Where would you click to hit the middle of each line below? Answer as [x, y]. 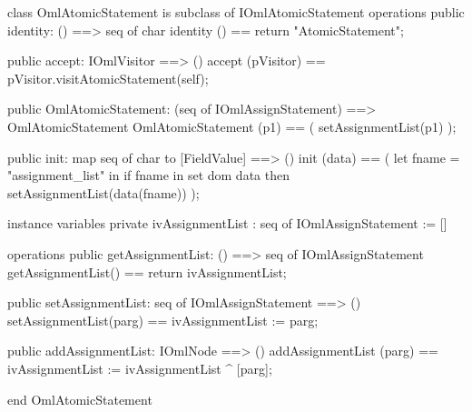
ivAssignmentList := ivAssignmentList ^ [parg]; [140, 368]
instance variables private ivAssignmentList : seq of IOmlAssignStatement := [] [227, 223]
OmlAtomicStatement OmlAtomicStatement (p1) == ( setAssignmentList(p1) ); [232, 126]
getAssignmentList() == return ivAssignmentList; [147, 271]
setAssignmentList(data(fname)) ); [103, 192]
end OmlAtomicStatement [80, 399]
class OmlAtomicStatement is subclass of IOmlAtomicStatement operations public [236, 12]
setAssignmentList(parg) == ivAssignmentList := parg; [163, 320]
